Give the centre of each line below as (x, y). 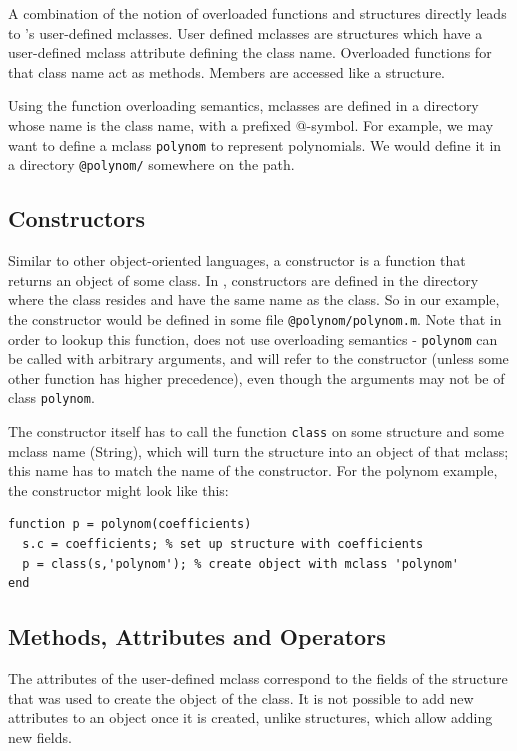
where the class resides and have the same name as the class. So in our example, (254, 299)
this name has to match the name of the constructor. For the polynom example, (253, 470)
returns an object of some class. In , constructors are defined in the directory (243, 279)
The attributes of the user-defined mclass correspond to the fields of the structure (258, 678)
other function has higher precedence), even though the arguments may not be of (256, 377)
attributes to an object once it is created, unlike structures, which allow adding (250, 717)
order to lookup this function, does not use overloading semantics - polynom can (253, 338)
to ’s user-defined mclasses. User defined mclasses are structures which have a (245, 32)
